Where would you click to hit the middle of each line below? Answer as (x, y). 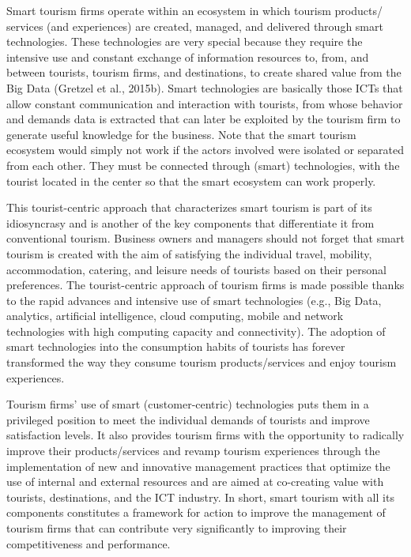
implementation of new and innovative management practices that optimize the (198, 466)
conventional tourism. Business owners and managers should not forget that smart (205, 238)
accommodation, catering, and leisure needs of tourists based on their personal (196, 269)
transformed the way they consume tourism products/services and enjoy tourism (202, 362)
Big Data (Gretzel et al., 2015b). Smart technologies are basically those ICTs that (205, 87)
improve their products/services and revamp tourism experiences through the (193, 451)
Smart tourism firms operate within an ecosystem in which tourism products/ (194, 10)
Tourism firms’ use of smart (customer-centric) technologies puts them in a (188, 404)
